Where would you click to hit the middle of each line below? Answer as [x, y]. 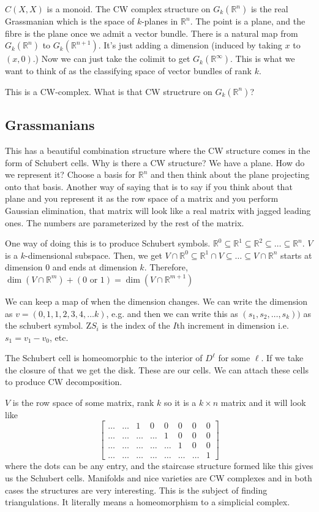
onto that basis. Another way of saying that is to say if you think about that [149, 186]
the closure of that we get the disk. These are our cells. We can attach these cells [157, 369]
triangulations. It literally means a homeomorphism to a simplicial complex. [148, 502]
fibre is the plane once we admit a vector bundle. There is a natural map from [152, 33]
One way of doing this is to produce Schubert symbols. [108, 243]
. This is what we [262, 59]
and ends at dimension [95, 267]
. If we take [282, 358]
